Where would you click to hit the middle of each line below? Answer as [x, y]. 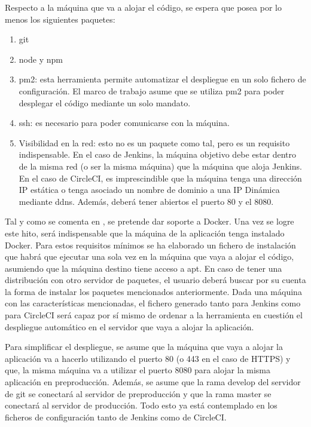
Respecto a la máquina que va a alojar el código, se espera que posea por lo [143, 7]
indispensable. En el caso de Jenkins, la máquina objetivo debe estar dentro [158, 154]
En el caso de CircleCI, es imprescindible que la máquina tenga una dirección [160, 178]
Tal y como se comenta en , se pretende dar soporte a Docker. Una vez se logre [150, 221]
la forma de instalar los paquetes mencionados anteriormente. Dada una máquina [153, 291]
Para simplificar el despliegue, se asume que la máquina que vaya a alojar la [144, 347]
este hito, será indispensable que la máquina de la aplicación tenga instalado [145, 233]
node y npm [41, 59]
